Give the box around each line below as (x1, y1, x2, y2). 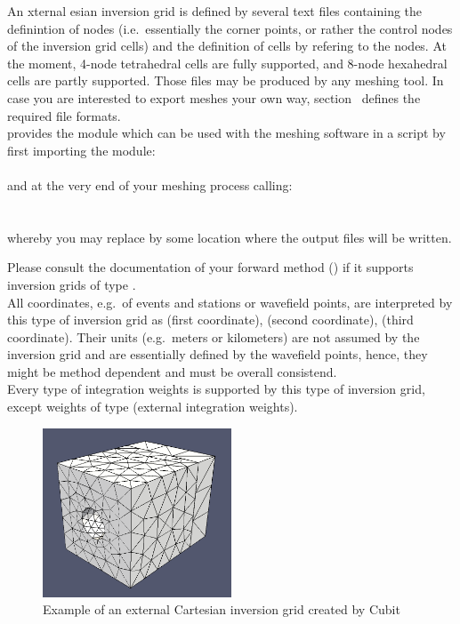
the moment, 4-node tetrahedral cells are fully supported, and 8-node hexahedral (7, 53, 448, 72)
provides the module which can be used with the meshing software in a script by (7, 124, 446, 142)
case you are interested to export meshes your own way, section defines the (7, 88, 421, 107)
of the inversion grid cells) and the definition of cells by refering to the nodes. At (7, 36, 447, 55)
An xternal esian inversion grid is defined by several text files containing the (7, 2, 423, 20)
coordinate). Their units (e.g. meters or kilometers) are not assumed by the (7, 327, 420, 346)
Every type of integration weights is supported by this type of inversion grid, (7, 380, 425, 398)
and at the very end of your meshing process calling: (7, 175, 293, 194)
